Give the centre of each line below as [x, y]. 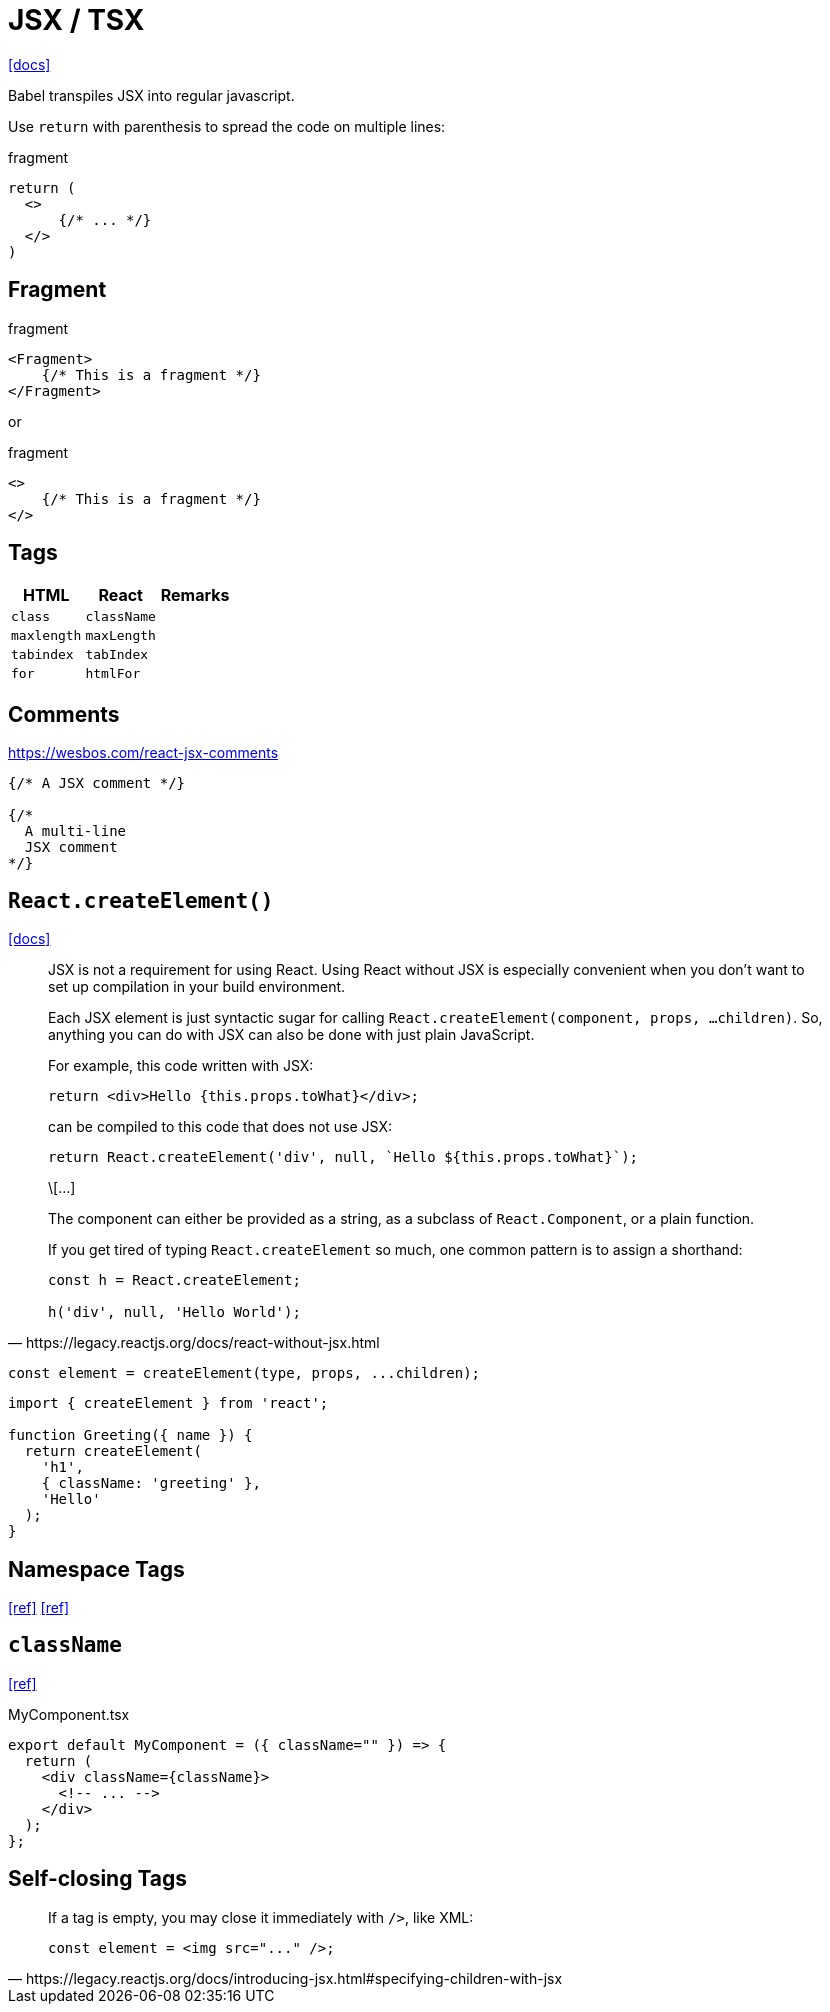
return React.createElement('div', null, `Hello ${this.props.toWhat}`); [343, 1157]
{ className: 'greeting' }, [151, 1483]
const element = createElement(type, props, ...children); [244, 1373]
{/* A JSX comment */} [97, 783]
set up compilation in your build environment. [197, 987]
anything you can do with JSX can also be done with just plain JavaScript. [291, 1035]
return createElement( [113, 1451]
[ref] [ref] [39, 1607]
